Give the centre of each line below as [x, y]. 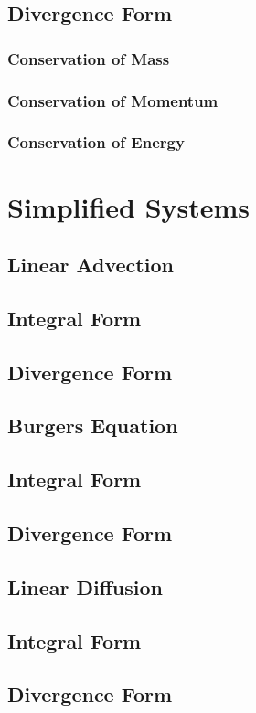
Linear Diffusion [85, 586]
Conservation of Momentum [113, 100]
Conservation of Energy [96, 142]
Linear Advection [91, 265]
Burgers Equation [93, 426]
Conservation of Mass [89, 58]
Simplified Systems [129, 206]
